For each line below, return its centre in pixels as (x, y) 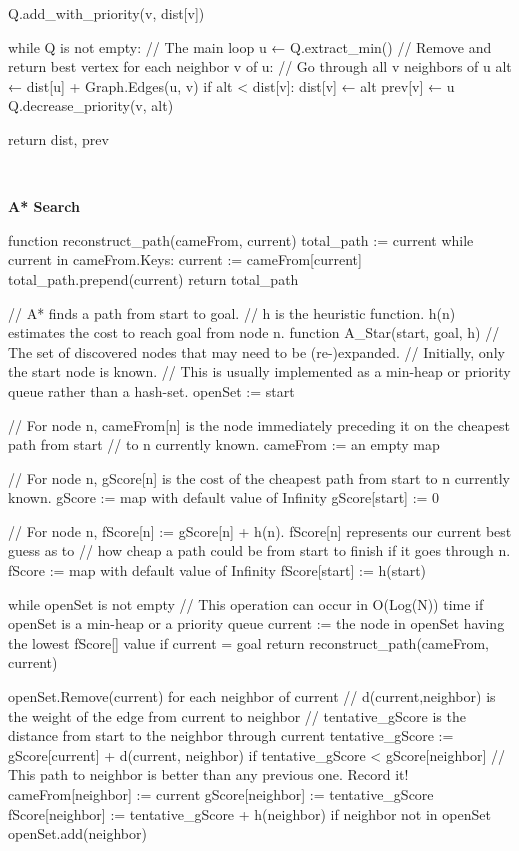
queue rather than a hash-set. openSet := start (151, 390)
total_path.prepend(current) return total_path (153, 278)
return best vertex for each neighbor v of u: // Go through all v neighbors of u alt (260, 66)
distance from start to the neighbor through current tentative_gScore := (231, 735)
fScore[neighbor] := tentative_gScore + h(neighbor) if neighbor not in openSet (249, 813)
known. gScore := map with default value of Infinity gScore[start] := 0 (224, 497)
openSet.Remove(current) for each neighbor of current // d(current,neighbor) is (252, 696)
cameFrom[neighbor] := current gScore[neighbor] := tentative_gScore (221, 794)
